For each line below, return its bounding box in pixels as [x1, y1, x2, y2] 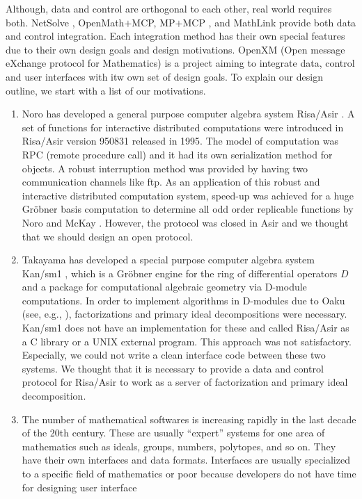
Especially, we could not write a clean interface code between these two [22, 347, 326, 362]
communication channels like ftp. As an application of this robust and [22, 174, 320, 189]
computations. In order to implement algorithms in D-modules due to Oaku [22, 293, 345, 307]
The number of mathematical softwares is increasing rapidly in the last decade [22, 411, 356, 426]
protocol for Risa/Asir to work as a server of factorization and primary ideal [22, 375, 348, 389]
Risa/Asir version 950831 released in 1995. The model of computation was [22, 133, 338, 148]
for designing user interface [22, 480, 137, 494]
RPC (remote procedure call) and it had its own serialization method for [22, 147, 333, 161]
